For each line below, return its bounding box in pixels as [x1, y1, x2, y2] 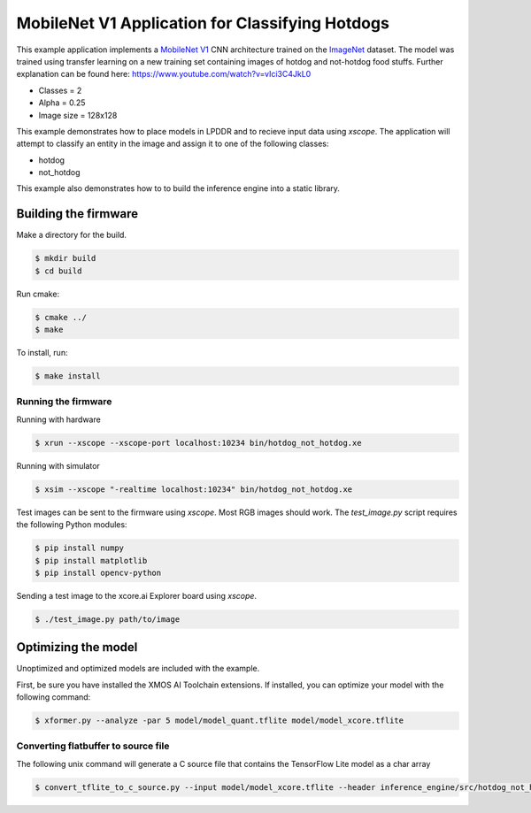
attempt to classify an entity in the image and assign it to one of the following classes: [16, 138, 329, 150]
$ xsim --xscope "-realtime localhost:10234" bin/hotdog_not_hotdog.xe [35, 484, 353, 495]
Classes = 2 [38, 85, 82, 96]
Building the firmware [16, 206, 139, 221]
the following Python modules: [16, 519, 127, 530]
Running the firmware [16, 395, 112, 408]
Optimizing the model [16, 640, 138, 655]
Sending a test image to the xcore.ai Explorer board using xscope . [16, 590, 257, 601]
